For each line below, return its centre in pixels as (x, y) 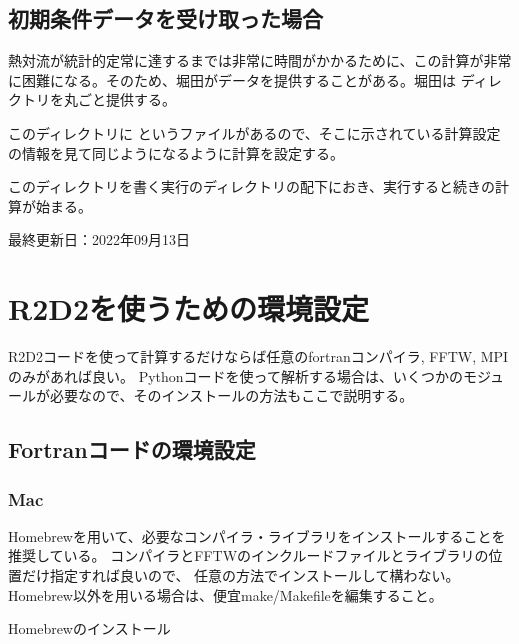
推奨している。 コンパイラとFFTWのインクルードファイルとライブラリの (248, 555)
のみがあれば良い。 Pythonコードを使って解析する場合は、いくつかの (235, 375)
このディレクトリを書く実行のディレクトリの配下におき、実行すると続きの (252, 186)
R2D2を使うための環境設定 (189, 308)
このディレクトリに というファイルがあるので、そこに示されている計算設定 (254, 132)
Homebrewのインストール (89, 628)
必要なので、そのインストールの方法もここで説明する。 (231, 395)
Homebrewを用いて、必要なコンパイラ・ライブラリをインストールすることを (257, 535)
